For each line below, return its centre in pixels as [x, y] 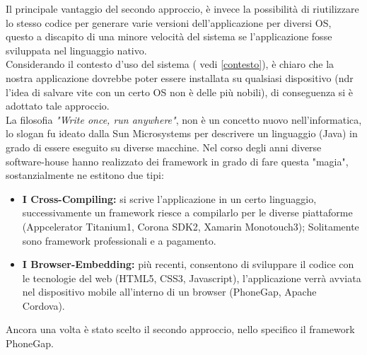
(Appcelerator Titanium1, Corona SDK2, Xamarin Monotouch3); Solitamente [191, 226]
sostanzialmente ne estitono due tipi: [85, 175]
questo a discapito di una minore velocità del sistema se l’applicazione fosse [169, 36]
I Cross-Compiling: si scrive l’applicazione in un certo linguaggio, [169, 198]
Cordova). [43, 305]
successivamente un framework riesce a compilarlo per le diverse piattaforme [187, 213]
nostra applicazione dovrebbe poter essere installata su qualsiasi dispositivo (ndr [180, 77]
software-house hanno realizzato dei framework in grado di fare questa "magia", [177, 161]
